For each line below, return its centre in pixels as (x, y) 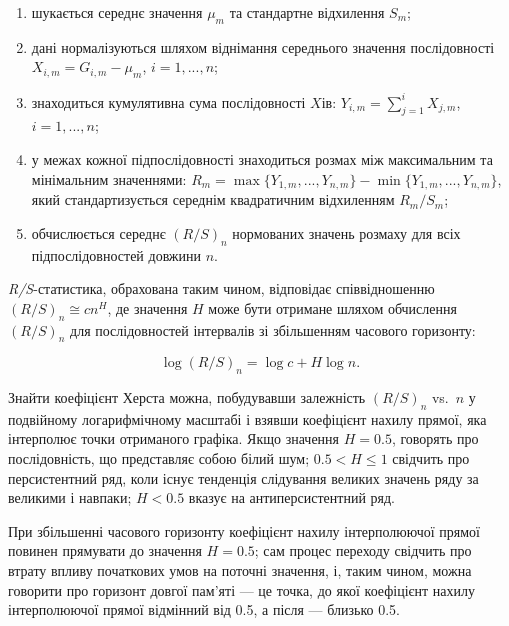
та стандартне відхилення (307, 12)
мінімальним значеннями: (109, 178)
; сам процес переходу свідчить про (363, 550)
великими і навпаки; (70, 497)
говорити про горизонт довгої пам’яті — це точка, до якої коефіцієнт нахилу (242, 589)
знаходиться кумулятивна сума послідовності (168, 101)
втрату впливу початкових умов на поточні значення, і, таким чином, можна (240, 570)
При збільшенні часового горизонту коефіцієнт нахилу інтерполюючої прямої (244, 530)
